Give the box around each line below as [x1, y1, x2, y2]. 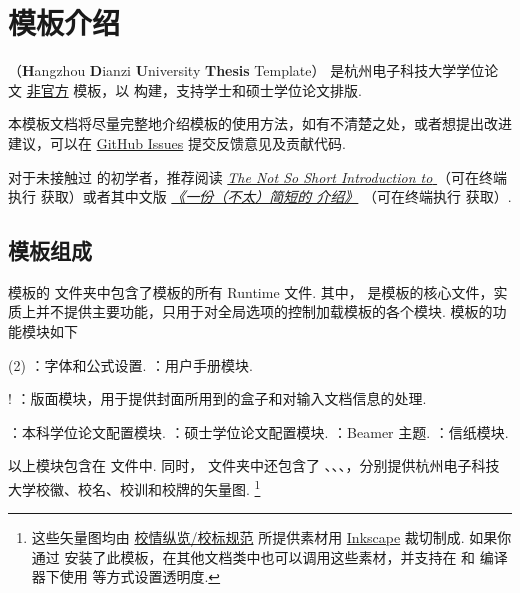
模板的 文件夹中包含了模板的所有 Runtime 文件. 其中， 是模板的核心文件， [8, 281, 494, 302]
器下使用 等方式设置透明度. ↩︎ [31, 566, 221, 587]
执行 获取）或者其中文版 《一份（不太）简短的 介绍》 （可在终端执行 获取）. [8, 186, 512, 207]
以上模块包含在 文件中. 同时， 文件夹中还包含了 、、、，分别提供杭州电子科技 [8, 455, 500, 476]
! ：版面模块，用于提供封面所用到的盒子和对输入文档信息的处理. [8, 388, 427, 409]
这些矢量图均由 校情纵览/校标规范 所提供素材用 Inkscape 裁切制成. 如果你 [31, 527, 512, 548]
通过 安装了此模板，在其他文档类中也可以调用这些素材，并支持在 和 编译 [31, 546, 508, 567]
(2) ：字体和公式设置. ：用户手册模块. [8, 354, 253, 375]
